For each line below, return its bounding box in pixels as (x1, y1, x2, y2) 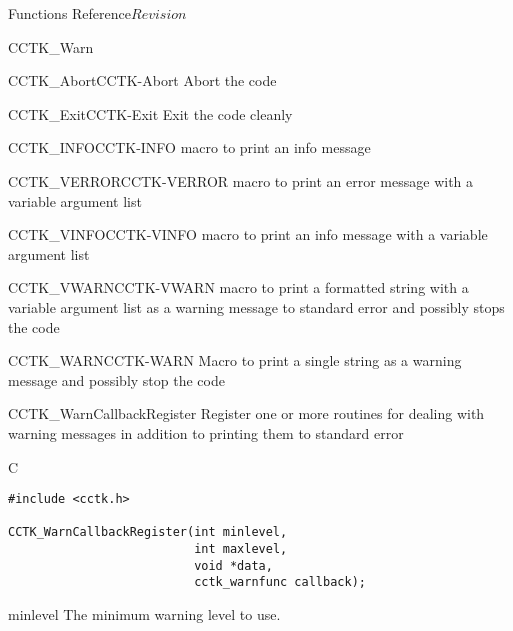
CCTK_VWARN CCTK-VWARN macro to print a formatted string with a (8, 277, 469, 298)
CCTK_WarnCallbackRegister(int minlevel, (8, 525, 288, 540)
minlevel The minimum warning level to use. (8, 604, 281, 625)
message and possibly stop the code (8, 369, 225, 390)
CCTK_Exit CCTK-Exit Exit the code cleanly (8, 103, 293, 124)
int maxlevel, (194, 542, 288, 557)
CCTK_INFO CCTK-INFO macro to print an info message (8, 137, 371, 158)
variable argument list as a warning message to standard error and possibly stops (8, 296, 505, 317)
